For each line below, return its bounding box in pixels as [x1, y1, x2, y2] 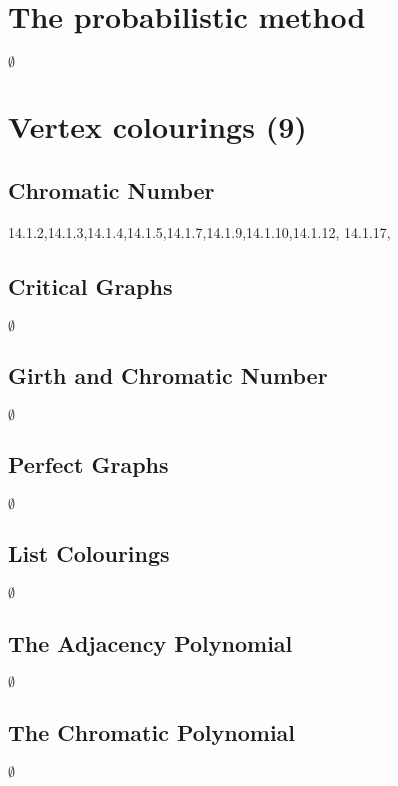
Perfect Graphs [8, 449, 169, 480]
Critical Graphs [8, 270, 173, 301]
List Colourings [8, 538, 170, 569]
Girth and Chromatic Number [8, 359, 328, 390]
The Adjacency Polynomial [8, 627, 293, 658]
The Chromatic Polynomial [8, 716, 296, 747]
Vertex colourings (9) [8, 106, 307, 147]
